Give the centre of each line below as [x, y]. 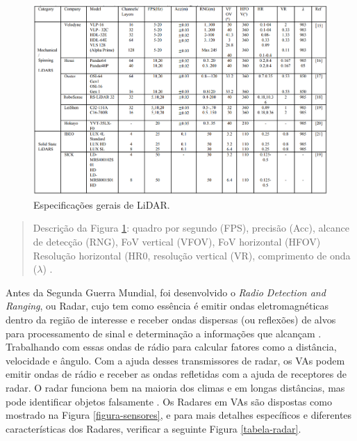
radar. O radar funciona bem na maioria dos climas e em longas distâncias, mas [175, 388]
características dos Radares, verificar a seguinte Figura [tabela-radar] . [153, 428]
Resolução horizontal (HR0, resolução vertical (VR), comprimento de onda [192, 255]
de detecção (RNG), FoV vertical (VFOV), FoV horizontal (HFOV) [177, 242]
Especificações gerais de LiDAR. [102, 204]
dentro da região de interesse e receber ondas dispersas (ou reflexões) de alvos [171, 320]
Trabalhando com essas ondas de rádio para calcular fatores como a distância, [171, 347]
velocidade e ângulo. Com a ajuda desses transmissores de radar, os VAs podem [175, 360]
